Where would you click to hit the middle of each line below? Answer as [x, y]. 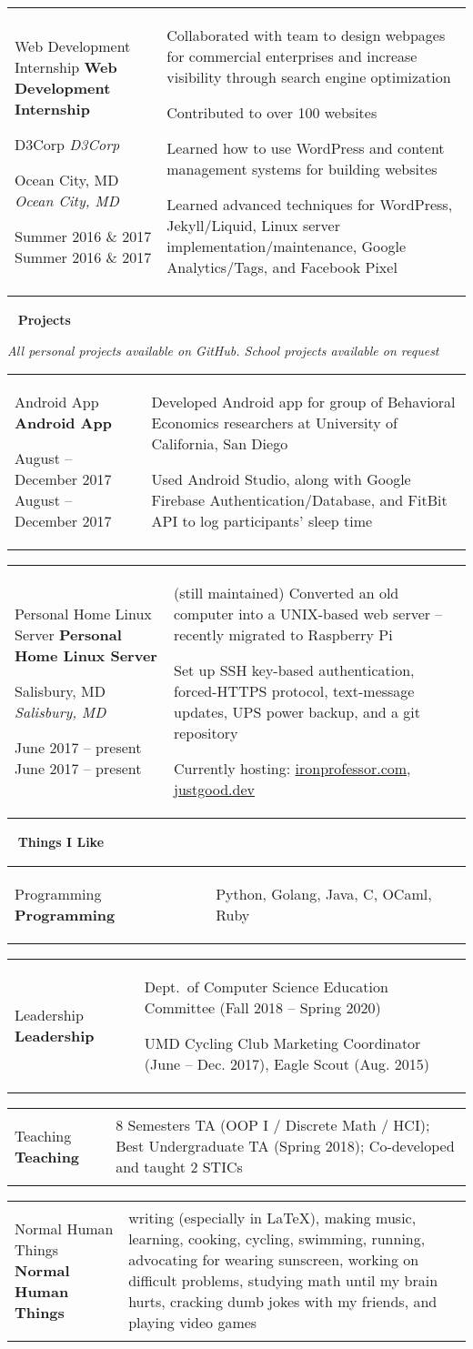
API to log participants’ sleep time [262, 521]
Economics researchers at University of [275, 423]
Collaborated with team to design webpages [306, 35]
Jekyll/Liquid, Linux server [253, 225]
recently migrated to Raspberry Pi [283, 635]
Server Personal [68, 635]
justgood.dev [214, 790]
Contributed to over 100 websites [272, 112]
